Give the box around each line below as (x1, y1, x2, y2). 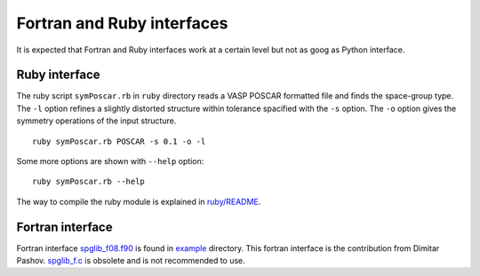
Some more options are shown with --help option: (16, 156, 204, 167)
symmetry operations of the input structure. (16, 115, 177, 126)
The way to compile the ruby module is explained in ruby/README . (16, 196, 261, 207)
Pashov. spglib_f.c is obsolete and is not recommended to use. (16, 256, 246, 266)
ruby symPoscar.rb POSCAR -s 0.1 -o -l (32, 136, 206, 146)
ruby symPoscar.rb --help (32, 177, 146, 186)
